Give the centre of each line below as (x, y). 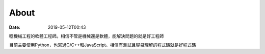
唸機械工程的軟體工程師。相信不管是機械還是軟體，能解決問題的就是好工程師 (86, 36)
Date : (15, 27)
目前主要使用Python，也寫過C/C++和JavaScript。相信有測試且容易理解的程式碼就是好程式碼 (103, 45)
